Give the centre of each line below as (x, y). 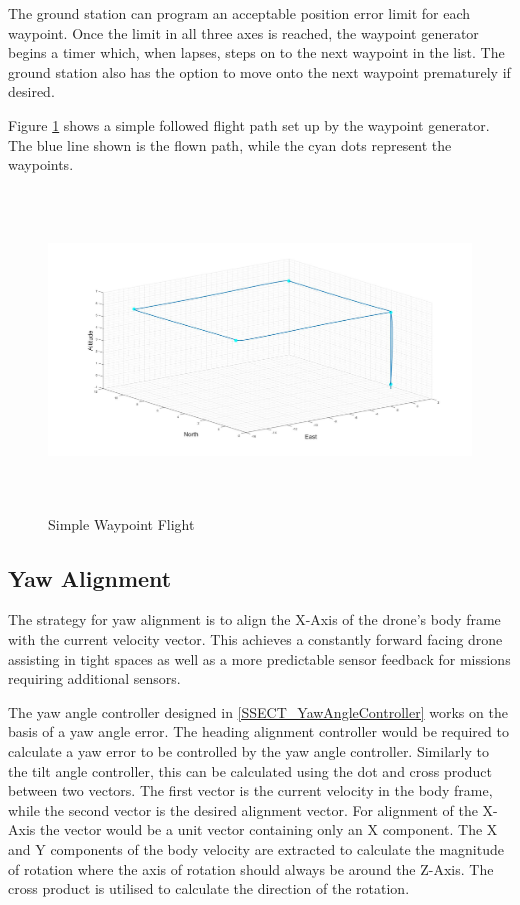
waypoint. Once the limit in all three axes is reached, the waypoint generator (243, 32)
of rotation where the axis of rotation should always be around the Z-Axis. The (251, 868)
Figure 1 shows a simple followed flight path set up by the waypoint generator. (249, 124)
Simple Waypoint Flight (121, 523)
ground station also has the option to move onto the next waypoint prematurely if (259, 71)
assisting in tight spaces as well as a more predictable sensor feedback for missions (259, 658)
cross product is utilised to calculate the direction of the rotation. (209, 888)
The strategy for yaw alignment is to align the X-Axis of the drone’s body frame (254, 619)
